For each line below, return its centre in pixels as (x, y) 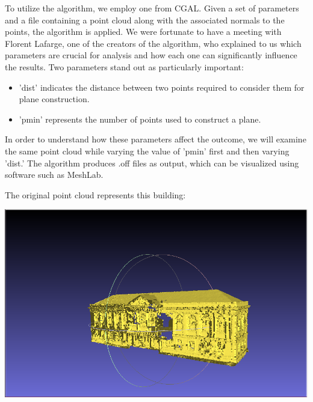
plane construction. (54, 99)
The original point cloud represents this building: (95, 194)
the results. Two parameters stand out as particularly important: (124, 66)
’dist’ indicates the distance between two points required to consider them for (162, 87)
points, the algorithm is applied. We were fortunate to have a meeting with (143, 32)
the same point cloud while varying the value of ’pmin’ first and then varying (147, 151)
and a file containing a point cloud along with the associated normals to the (145, 20)
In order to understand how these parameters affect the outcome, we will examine (156, 139)
